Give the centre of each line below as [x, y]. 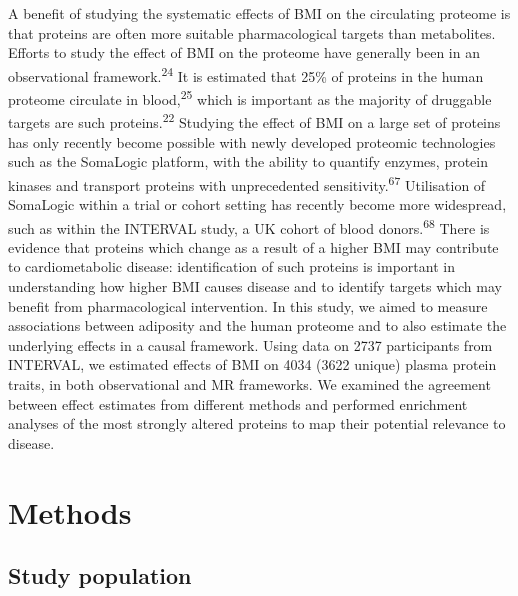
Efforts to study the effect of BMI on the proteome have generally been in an [244, 52]
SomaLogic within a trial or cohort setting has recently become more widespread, [257, 203]
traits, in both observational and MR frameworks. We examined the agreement [249, 383]
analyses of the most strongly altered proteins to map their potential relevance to [257, 423]
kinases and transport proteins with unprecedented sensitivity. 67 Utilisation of [247, 183]
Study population [100, 575]
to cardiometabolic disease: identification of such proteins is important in [231, 266]
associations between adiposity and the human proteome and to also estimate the [257, 325]
